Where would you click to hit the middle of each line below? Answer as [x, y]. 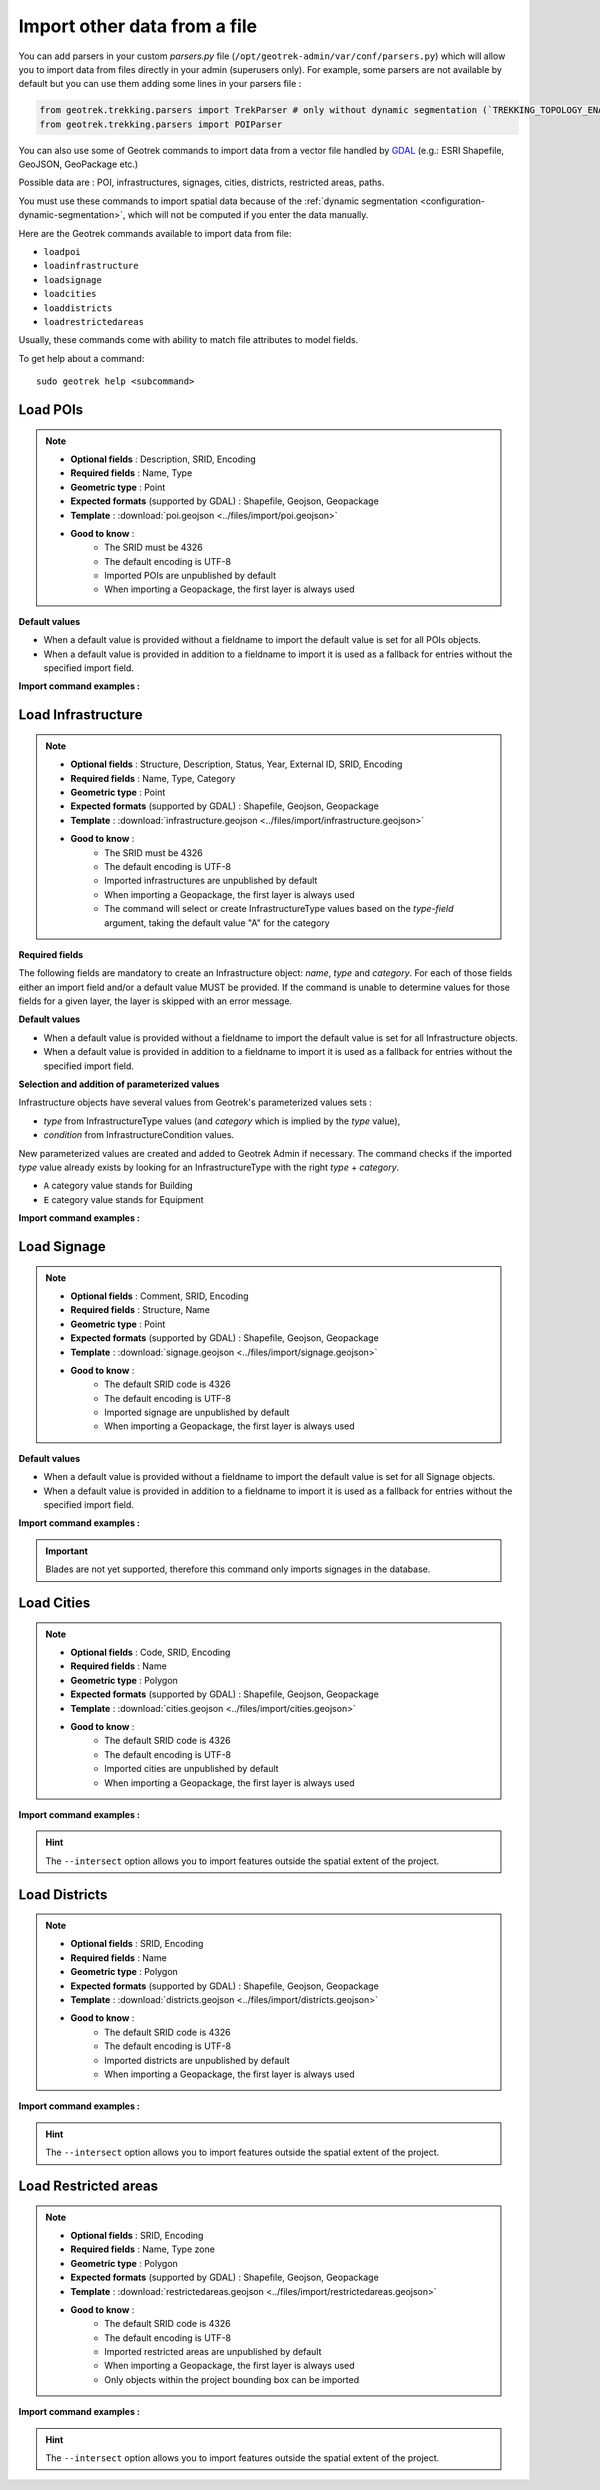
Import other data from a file [138, 26]
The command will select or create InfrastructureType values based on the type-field [279, 909]
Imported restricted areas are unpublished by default [213, 2352]
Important [67, 1551]
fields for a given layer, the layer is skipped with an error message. [155, 1001]
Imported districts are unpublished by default [197, 2060]
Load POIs [51, 409]
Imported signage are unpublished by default [197, 1412]
